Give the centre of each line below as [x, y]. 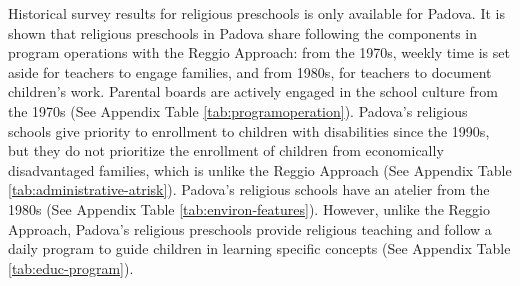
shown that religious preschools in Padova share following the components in [242, 32]
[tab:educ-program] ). [71, 267]
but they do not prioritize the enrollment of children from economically [226, 150]
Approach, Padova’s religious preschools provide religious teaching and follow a [250, 228]
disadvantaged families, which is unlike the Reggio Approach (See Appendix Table [260, 169]
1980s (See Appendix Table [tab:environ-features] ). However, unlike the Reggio [249, 208]
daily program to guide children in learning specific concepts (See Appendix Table [259, 248]
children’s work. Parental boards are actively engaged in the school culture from [253, 91]
